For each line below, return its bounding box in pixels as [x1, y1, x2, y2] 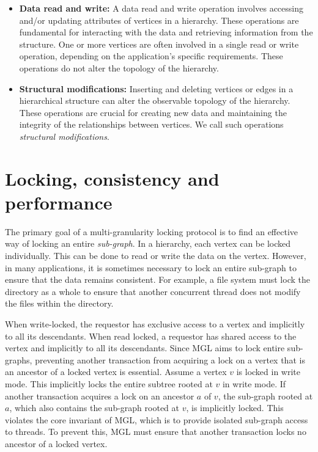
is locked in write [236, 365, 301, 378]
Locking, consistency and [5, 166, 220, 191]
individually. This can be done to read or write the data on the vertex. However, [5, 249, 306, 262]
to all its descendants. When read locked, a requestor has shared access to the [5, 329, 297, 342]
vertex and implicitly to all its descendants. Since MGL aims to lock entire [5, 341, 285, 354]
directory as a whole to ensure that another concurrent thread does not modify [5, 285, 301, 297]
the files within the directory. [5, 297, 114, 310]
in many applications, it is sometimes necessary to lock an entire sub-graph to [5, 261, 297, 274]
